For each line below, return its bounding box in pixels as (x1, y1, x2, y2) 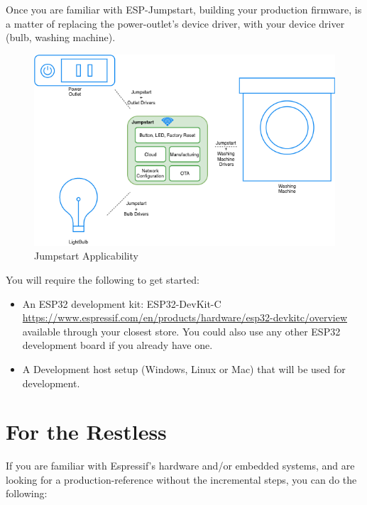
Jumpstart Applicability (34, 248, 138, 263)
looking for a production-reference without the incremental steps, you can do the (6, 472, 357, 487)
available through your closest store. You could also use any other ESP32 (22, 323, 341, 338)
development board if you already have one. (22, 338, 213, 353)
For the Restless (6, 417, 167, 446)
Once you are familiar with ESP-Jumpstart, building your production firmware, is (6, 2, 362, 16)
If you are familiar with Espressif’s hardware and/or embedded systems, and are (6, 458, 355, 473)
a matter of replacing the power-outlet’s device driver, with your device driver (6, 16, 345, 30)
